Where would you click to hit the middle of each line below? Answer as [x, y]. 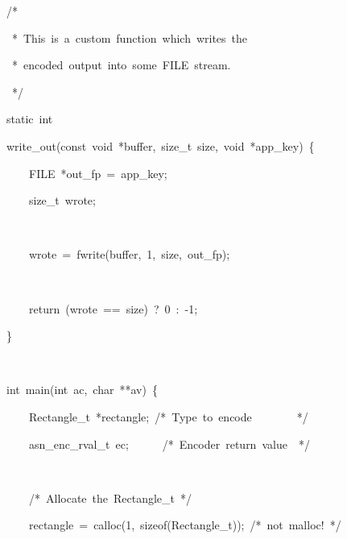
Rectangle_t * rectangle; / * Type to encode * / [168, 416]
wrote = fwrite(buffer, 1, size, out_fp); [129, 254]
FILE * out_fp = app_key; [98, 173]
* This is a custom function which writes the [130, 37]
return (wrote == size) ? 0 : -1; [113, 308]
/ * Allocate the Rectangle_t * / [110, 498]
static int [30, 119]
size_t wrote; [62, 200]
